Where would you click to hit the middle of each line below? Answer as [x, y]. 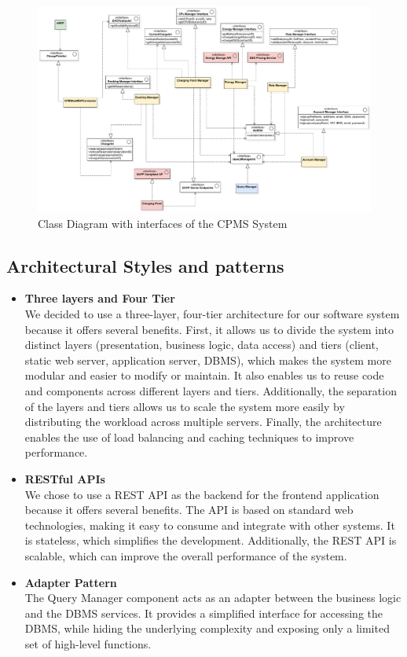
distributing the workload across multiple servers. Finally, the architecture [203, 422]
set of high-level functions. [88, 643]
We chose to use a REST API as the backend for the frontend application [202, 494]
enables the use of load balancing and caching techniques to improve [189, 437]
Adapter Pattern [71, 582]
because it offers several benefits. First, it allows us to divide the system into [209, 329]
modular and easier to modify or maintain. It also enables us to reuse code [204, 375]
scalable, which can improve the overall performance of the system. [186, 555]
